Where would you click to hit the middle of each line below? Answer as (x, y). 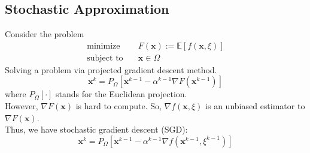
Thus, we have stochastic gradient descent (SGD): (96, 129)
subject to (105, 58)
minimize (104, 46)
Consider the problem (45, 34)
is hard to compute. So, (118, 106)
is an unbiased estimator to (255, 106)
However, (22, 106)
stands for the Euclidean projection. (121, 94)
